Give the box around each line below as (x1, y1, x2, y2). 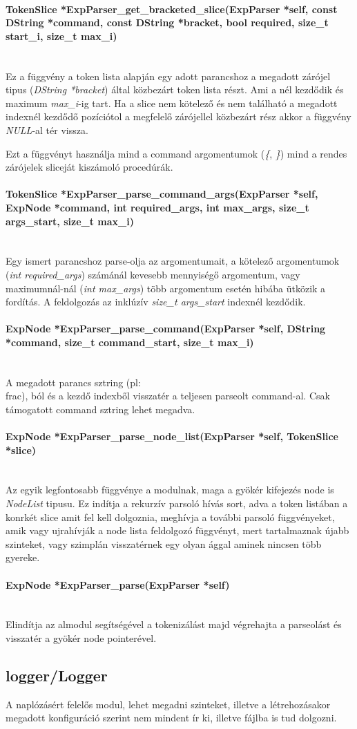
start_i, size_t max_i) (6, 28, 117, 43)
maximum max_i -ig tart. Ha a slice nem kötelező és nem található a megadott (6, 95, 338, 110)
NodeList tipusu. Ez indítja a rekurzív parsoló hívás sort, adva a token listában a (6, 496, 348, 511)
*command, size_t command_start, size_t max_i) (6, 334, 254, 349)
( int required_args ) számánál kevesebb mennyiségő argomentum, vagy (6, 267, 300, 281)
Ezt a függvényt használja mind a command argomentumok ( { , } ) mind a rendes (6, 146, 347, 160)
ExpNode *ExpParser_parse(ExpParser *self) (6, 577, 230, 591)
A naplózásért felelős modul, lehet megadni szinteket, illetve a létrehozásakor (6, 697, 331, 711)
